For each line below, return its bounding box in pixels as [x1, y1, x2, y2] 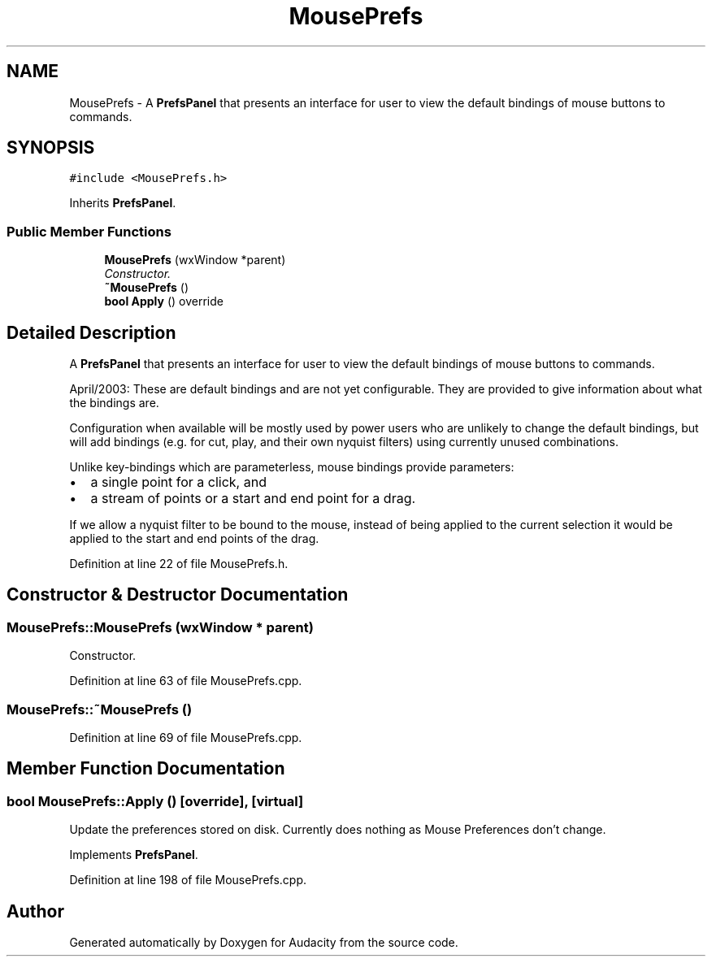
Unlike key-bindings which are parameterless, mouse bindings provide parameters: [69, 460, 514, 475]
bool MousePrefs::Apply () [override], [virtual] [7, 792, 304, 809]
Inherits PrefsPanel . [69, 196, 176, 210]
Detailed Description [7, 322, 176, 343]
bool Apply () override [104, 294, 224, 309]
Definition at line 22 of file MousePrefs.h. [69, 557, 289, 571]
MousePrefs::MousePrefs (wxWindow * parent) [7, 618, 314, 635]
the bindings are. [69, 396, 159, 410]
